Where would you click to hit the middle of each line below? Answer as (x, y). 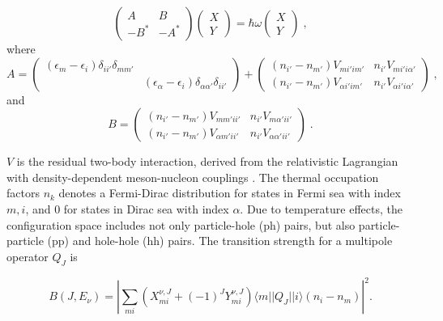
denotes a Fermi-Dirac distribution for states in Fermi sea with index (230, 193)
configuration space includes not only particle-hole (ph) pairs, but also (181, 224)
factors (23, 193)
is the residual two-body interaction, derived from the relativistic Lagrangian (207, 161)
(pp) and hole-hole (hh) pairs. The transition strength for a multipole (220, 241)
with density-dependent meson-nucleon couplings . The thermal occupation (193, 177)
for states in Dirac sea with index (146, 208)
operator (28, 256)
